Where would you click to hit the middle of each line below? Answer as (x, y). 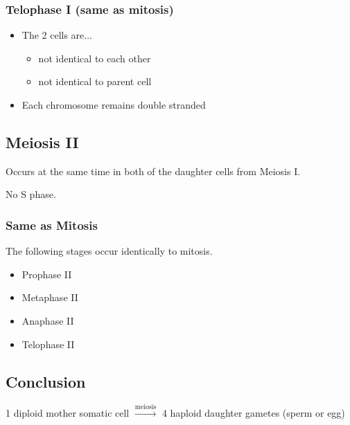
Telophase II (48, 344)
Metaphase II (50, 297)
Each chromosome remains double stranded (114, 105)
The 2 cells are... (57, 35)
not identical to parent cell (95, 81)
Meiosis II (42, 142)
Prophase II (47, 274)
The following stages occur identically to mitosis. (109, 251)
